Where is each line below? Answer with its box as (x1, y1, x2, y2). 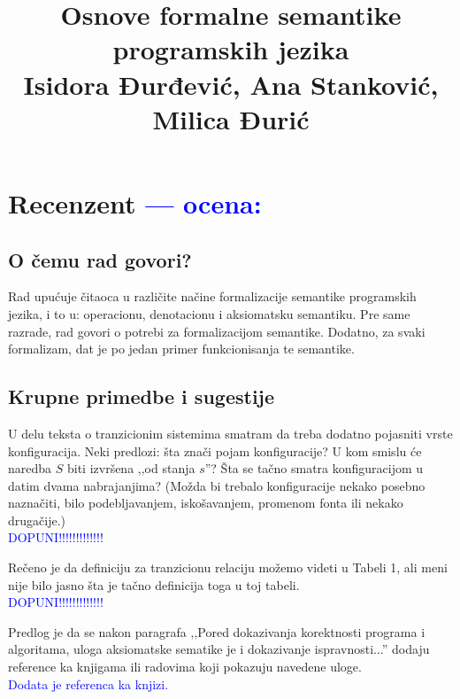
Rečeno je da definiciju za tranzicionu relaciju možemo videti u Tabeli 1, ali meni (8, 558, 448, 577)
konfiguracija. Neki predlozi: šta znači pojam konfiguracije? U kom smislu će (8, 441, 422, 460)
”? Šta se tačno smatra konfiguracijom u (204, 459, 424, 478)
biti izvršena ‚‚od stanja (66, 459, 195, 478)
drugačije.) (8, 510, 66, 529)
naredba (8, 459, 52, 478)
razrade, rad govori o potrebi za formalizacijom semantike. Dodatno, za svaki (8, 322, 425, 340)
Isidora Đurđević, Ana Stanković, (23, 66, 439, 102)
